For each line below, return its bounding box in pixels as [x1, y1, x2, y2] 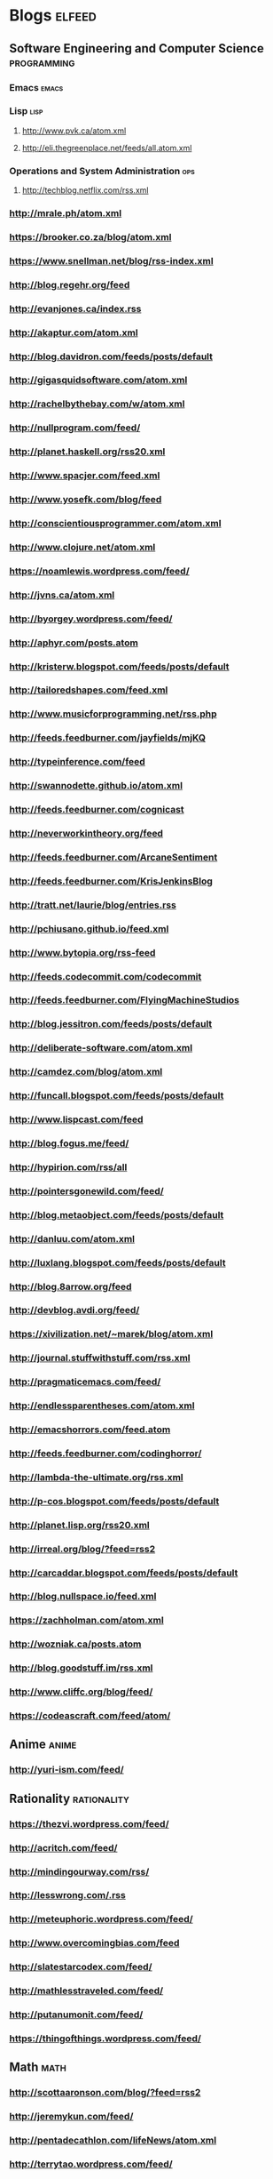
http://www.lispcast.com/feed [9, 1113, 144, 1126]
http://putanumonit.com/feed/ [9, 2008, 144, 2021]
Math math [9, 2060, 66, 2075]
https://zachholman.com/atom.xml [9, 1614, 164, 1627]
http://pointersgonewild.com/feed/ [9, 1184, 164, 1197]
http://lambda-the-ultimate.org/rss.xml [9, 1470, 183, 1483]
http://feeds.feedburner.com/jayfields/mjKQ [9, 732, 207, 744]
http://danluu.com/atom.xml [9, 1232, 136, 1245]
